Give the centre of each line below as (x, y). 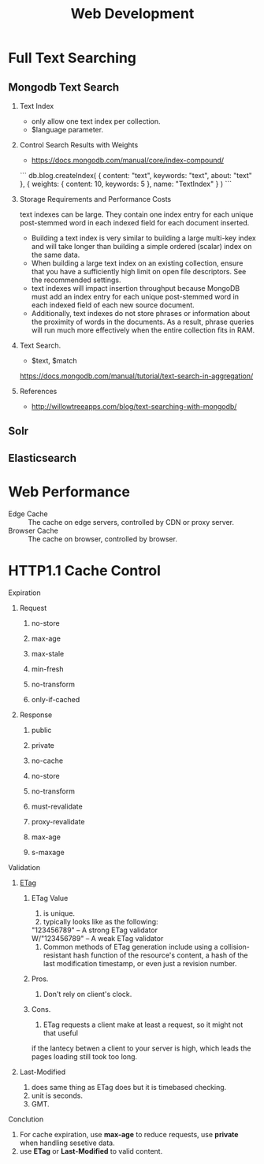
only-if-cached (56, 699)
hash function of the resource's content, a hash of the (161, 955)
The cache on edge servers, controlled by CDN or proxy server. (131, 522)
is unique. (59, 913)
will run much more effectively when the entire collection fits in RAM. (143, 330)
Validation (24, 867)
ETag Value (50, 898)
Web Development (132, 14)
